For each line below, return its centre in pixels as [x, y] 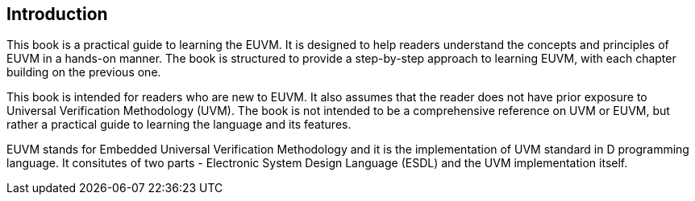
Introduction [57, 14]
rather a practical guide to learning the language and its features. [179, 125]
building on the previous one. [84, 72]
